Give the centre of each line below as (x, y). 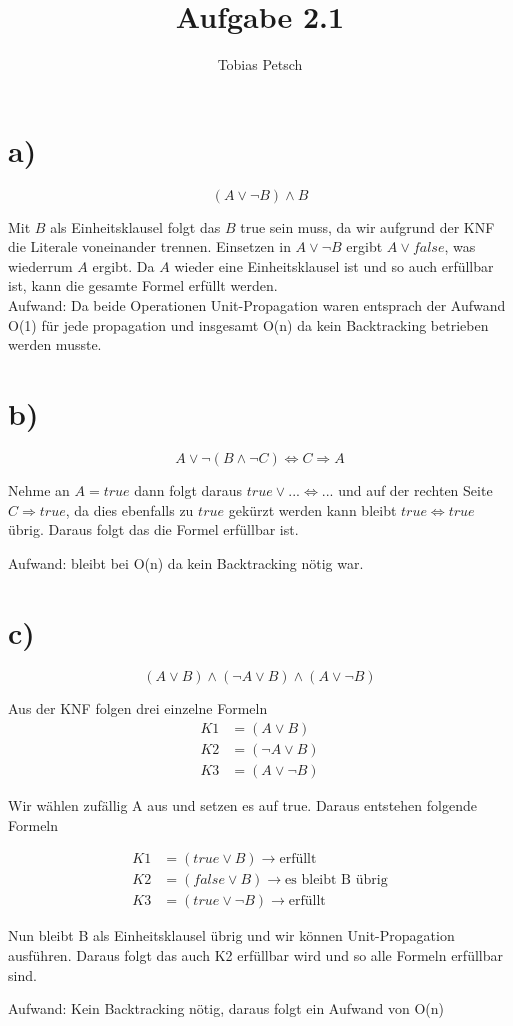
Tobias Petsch (260, 64)
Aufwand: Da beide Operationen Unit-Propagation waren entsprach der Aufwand (257, 305)
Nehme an (39, 489)
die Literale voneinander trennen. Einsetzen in (149, 246)
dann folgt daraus (188, 489)
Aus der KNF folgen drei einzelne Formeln (138, 708)
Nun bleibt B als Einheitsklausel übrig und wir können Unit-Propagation (231, 935)
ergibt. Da (123, 265)
